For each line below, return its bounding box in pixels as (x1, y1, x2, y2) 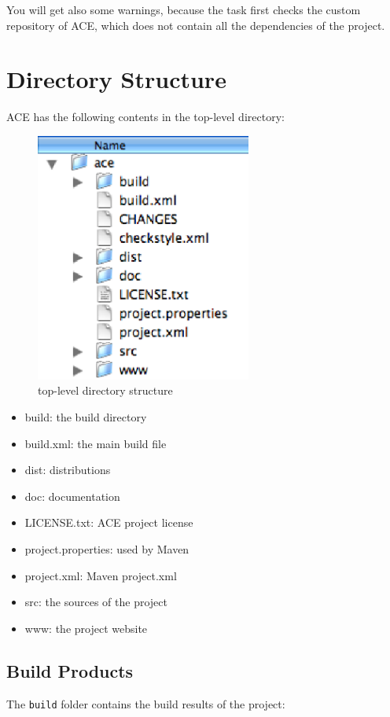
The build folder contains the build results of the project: (6, 695, 285, 711)
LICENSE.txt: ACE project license (24, 514, 193, 531)
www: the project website (24, 620, 148, 636)
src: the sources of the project (24, 594, 167, 610)
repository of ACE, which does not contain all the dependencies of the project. (6, 17, 385, 33)
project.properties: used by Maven (24, 540, 189, 557)
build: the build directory (24, 409, 147, 425)
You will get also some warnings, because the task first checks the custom (6, 2, 361, 17)
